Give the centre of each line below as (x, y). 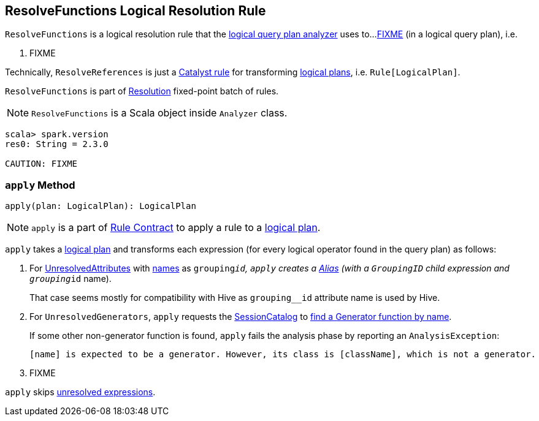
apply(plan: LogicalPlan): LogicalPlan (101, 206)
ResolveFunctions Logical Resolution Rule (136, 11)
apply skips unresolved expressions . (80, 392)
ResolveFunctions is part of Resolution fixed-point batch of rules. (142, 91)
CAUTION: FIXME (41, 164)
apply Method (40, 185)
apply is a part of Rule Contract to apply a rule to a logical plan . (176, 228)
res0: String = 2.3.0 (57, 144)
